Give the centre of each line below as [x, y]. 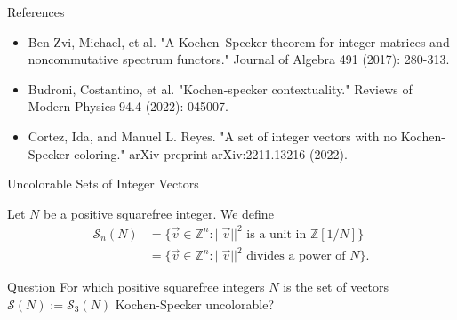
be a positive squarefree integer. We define [158, 213]
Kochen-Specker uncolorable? [195, 304]
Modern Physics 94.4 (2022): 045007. [128, 106]
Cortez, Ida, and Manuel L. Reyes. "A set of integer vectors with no [212, 136]
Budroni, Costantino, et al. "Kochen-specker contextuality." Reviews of [220, 88]
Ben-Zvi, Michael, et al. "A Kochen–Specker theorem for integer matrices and [239, 41]
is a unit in [277, 234]
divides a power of [296, 256]
